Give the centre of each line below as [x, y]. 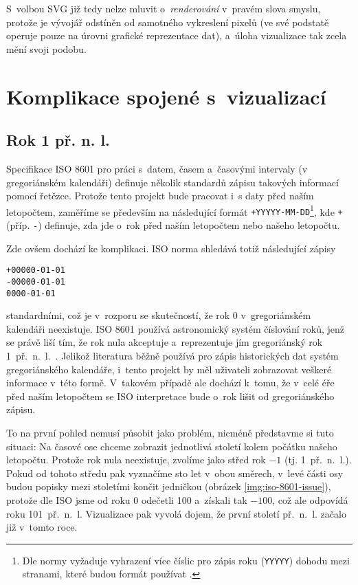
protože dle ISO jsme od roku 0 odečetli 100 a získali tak [127, 499]
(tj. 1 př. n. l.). [318, 460]
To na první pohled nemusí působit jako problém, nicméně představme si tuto [170, 433]
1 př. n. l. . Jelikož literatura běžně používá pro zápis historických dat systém [172, 356]
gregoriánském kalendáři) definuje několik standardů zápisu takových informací [172, 182]
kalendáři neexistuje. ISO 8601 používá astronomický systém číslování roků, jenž [176, 328]
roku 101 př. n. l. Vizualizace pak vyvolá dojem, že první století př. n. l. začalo [176, 513]
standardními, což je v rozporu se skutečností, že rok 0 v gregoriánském [159, 315]
